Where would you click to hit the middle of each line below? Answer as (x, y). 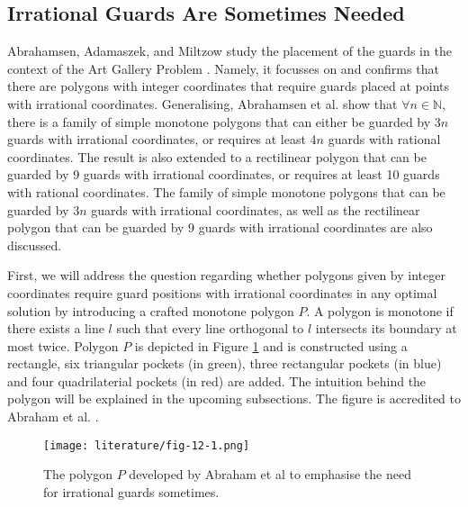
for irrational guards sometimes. (131, 491)
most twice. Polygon (63, 345)
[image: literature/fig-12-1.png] (147, 445)
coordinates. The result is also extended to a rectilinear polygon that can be (217, 156)
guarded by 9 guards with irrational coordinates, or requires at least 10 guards (224, 174)
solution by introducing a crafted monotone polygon (151, 310)
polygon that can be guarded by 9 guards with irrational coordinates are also (220, 227)
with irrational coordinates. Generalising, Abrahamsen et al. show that (202, 103)
